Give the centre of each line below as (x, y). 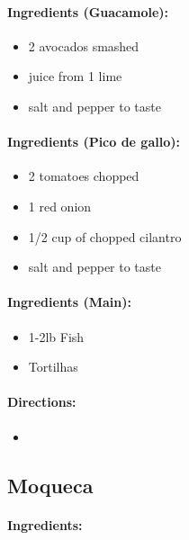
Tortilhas (53, 367)
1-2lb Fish (56, 336)
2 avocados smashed (84, 45)
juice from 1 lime (75, 76)
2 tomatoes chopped (84, 176)
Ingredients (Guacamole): (88, 11)
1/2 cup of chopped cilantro (105, 236)
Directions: (42, 402)
